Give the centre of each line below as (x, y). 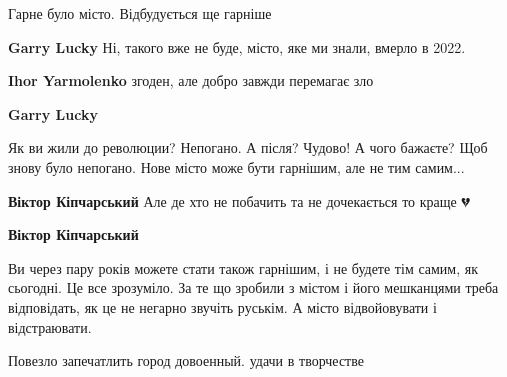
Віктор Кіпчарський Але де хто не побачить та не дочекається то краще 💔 (239, 200)
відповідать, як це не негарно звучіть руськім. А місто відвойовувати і (222, 306)
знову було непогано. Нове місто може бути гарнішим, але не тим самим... (236, 166)
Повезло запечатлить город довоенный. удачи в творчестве (186, 360)
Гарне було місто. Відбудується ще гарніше (140, 13)
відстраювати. (50, 326)
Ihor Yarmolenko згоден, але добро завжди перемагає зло (191, 80)
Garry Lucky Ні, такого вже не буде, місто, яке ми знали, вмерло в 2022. (237, 46)
